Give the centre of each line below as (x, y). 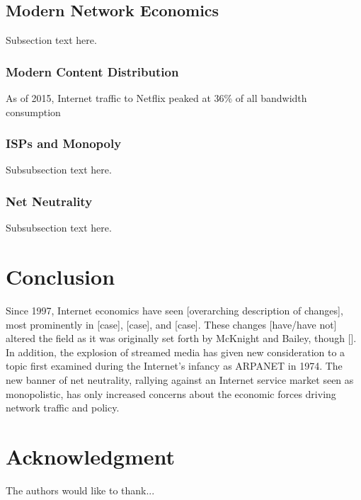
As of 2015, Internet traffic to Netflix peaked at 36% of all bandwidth (156, 98)
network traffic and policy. (63, 408)
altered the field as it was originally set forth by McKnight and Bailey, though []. (181, 338)
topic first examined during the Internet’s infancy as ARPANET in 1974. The (174, 366)
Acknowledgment (90, 456)
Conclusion (61, 277)
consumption (33, 112)
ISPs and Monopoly (64, 143)
